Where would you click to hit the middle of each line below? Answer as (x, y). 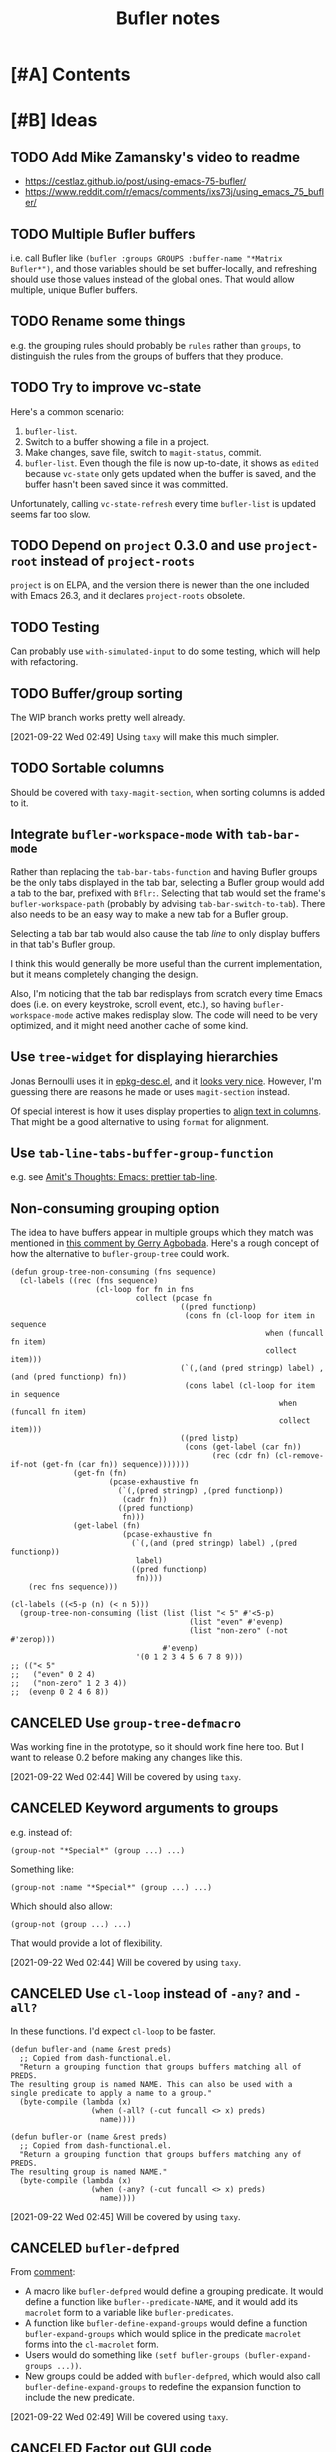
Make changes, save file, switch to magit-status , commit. (143, 452)
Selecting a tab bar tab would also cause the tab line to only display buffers (165, 933)
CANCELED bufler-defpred (95, 2247)
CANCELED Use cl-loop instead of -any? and (151, 1993)
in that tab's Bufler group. (63, 944)
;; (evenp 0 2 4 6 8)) (60, 1692)
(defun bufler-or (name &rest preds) (89, 2137)
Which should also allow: (61, 1906)
